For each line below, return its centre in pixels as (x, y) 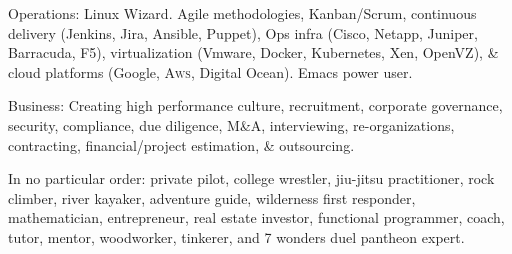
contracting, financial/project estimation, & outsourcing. (181, 144)
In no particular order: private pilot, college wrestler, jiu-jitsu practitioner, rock (251, 178)
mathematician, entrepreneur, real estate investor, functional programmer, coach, (256, 217)
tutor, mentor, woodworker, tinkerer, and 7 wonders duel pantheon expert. (236, 236)
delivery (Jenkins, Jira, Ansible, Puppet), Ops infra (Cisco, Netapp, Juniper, (243, 32)
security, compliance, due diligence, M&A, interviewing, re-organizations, (231, 124)
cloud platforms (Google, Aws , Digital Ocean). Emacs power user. (210, 71)
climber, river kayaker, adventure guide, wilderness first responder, (212, 197)
